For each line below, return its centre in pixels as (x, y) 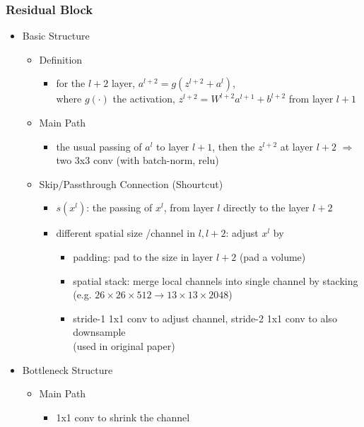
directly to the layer (266, 207)
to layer (173, 146)
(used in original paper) (124, 345)
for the (71, 83)
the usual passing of (99, 146)
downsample (99, 332)
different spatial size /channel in (125, 233)
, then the (234, 146)
